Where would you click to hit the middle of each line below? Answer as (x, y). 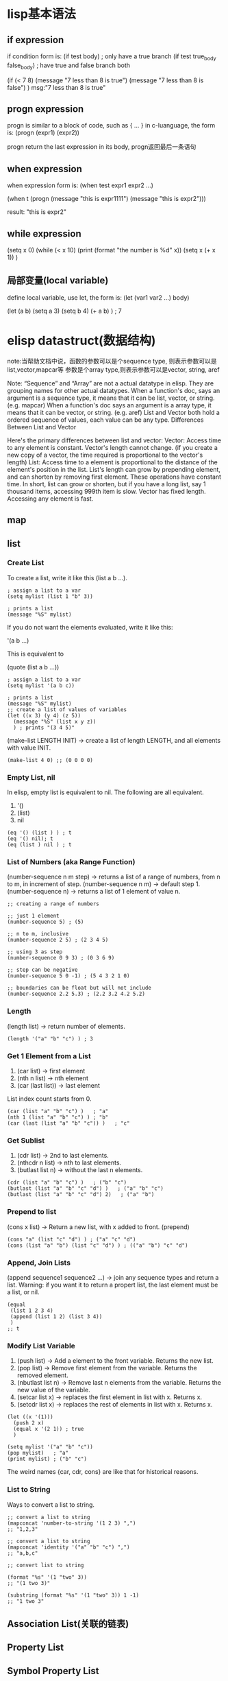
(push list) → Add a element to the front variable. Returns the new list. (115, 1361)
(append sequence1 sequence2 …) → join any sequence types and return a (113, 1277)
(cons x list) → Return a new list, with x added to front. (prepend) (98, 1227)
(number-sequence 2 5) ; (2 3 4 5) (58, 940)
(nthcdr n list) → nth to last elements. (69, 1163)
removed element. (42, 1375)
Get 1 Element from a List (49, 1056)
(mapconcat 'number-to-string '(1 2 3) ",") (72, 1523)
